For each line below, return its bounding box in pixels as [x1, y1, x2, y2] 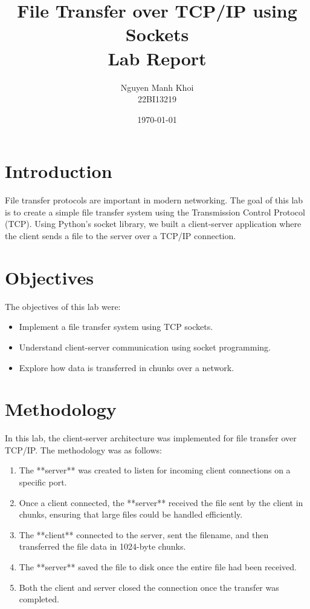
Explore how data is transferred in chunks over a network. [19, 361, 234, 374]
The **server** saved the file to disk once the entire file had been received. [19, 560, 297, 573]
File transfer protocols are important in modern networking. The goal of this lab [5, 194, 303, 206]
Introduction [5, 159, 112, 183]
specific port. [19, 476, 67, 488]
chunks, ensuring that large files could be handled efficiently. [19, 508, 243, 521]
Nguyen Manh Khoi [120, 81, 194, 93]
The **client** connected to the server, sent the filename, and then [19, 528, 269, 541]
